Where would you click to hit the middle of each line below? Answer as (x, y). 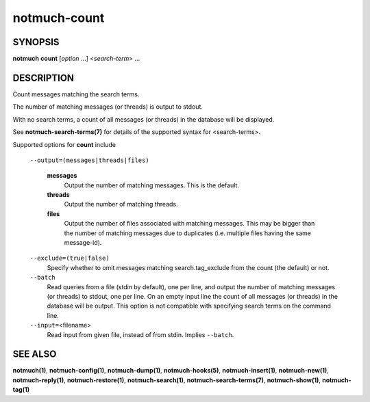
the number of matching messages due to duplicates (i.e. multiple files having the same (188, 233)
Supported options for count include (64, 144)
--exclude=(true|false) (70, 258)
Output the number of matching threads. (121, 204)
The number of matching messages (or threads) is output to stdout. (108, 107)
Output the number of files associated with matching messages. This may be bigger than (189, 224)
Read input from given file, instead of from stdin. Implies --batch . (140, 334)
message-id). (83, 243)
